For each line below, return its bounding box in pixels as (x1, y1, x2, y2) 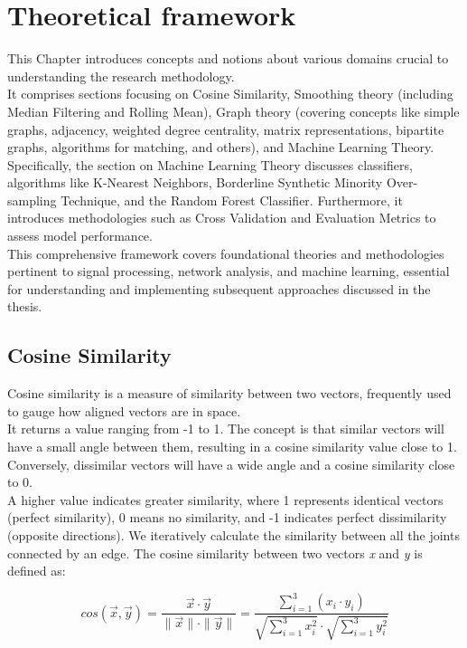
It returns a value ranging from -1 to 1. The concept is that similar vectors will (7, 419, 444, 438)
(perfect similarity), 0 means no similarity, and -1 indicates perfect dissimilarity (7, 508, 447, 527)
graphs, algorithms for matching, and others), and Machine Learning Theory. (7, 138, 434, 157)
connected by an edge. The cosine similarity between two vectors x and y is (7, 543, 423, 562)
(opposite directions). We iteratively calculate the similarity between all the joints (7, 525, 460, 544)
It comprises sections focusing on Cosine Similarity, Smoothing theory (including (7, 84, 453, 103)
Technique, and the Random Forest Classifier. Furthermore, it (61, 190, 403, 209)
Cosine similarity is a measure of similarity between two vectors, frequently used (7, 384, 452, 403)
